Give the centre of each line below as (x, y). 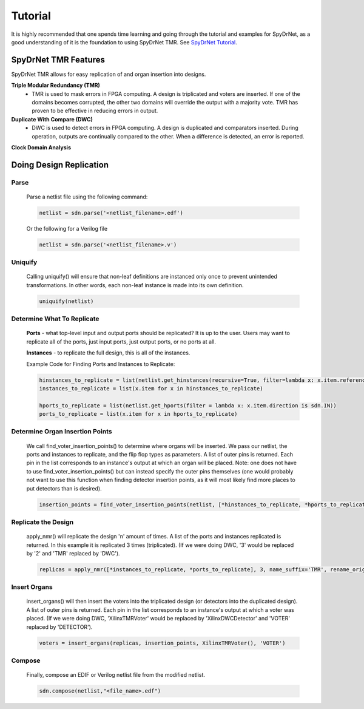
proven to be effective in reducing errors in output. (95, 111)
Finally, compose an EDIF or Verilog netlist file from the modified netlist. (116, 675)
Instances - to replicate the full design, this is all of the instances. (108, 353)
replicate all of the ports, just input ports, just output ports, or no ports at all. (121, 341)
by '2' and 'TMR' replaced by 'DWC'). (73, 553)
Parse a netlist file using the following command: (87, 197)
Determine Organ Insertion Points (62, 432)
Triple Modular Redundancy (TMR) (56, 86)
